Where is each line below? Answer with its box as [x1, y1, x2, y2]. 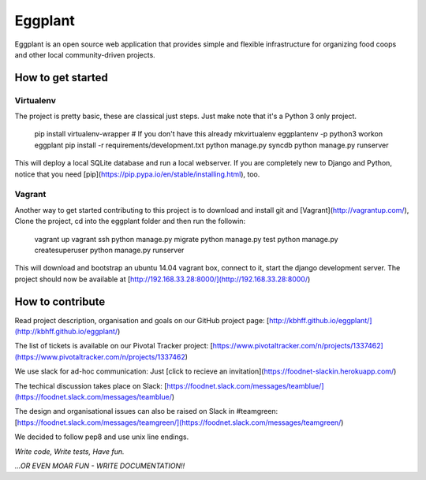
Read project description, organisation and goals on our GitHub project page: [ [14, 315, 270, 325]
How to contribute [14, 295, 106, 308]
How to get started [14, 71, 108, 84]
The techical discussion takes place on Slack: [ [14, 381, 167, 390]
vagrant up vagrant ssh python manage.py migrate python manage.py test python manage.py [34, 234, 338, 244]
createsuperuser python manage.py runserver [34, 245, 185, 255]
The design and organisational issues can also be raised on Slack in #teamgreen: [14, 407, 278, 416]
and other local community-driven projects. [14, 50, 155, 59]
